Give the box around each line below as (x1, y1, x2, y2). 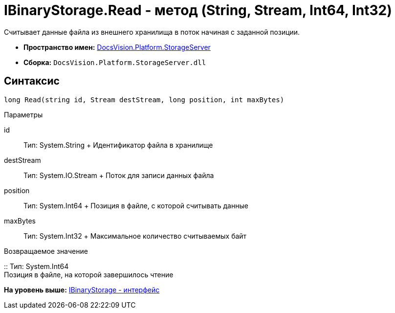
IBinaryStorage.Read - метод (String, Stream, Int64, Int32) (4, 2, 392, 19)
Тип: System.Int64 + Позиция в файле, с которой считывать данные (23, 201, 248, 210)
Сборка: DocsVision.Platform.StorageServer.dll (23, 58, 206, 67)
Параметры (4, 110, 43, 119)
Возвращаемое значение (4, 246, 88, 255)
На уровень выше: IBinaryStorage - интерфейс (4, 285, 160, 294)
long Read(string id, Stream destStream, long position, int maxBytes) (4, 95, 285, 104)
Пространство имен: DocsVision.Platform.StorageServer (23, 43, 211, 51)
